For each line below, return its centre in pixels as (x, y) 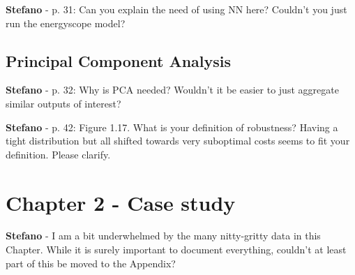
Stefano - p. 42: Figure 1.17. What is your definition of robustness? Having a (172, 127)
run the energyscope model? (66, 23)
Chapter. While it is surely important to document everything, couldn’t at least (176, 250)
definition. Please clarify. (58, 154)
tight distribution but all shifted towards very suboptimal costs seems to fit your (178, 141)
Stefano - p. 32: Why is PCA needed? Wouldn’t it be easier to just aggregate (172, 90)
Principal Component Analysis (118, 60)
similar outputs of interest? (63, 103)
